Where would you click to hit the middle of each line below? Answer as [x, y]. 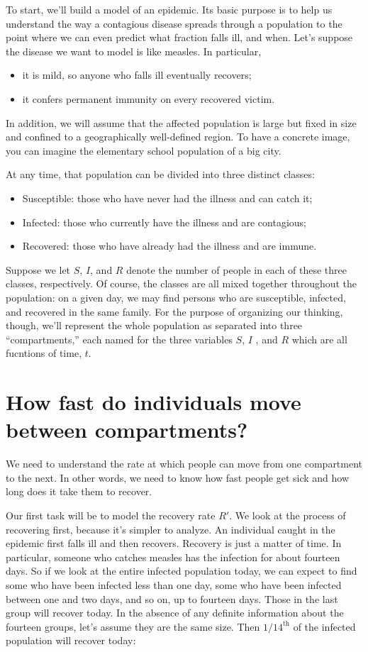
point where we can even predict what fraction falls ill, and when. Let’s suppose [179, 37]
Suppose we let [38, 269]
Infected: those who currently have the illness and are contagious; [164, 222]
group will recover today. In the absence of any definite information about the [175, 613]
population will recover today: [71, 640]
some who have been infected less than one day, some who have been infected [174, 584]
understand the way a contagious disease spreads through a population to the [174, 23]
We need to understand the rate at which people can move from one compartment [184, 464]
